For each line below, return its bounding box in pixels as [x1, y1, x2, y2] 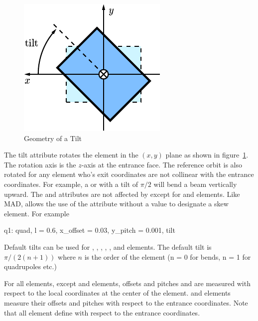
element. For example [4, 208, 69, 218]
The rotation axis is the [4, 159, 76, 169]
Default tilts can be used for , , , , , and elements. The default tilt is [4, 241, 212, 252]
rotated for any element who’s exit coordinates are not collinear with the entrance [4, 169, 254, 179]
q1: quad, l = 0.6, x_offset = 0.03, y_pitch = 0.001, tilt [4, 225, 175, 235]
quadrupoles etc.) [4, 261, 57, 272]
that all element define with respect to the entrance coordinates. [4, 307, 200, 318]
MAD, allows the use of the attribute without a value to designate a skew [4, 198, 229, 209]
